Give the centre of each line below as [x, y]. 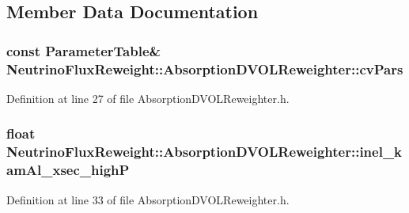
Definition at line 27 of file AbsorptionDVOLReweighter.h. [148, 98]
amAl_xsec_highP [68, 170]
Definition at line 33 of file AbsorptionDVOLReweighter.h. [148, 199]
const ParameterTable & [84, 50]
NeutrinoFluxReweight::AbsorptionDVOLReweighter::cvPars [205, 68]
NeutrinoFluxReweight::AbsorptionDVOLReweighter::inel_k [204, 152]
